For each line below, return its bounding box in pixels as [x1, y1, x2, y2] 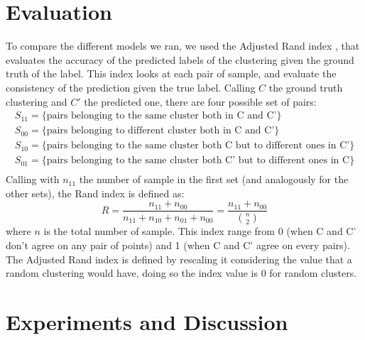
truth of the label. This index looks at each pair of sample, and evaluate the [6, 66, 337, 81]
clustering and [6, 94, 67, 109]
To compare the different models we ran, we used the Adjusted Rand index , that [6, 38, 360, 53]
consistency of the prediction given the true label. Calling [6, 79, 256, 94]
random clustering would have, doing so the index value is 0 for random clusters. [6, 265, 357, 280]
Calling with [6, 172, 60, 187]
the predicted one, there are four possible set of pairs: [84, 94, 317, 109]
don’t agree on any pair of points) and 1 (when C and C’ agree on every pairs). [6, 237, 350, 252]
